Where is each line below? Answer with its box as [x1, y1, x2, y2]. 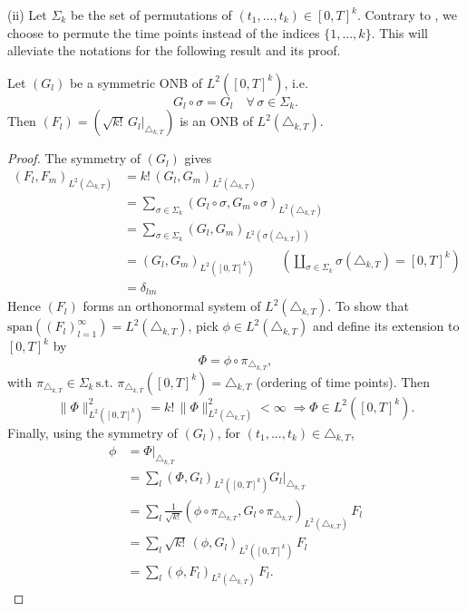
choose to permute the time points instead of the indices [7, 23, 320, 42]
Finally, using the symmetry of [7, 422, 178, 441]
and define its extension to [312, 316, 460, 335]
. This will [371, 23, 428, 42]
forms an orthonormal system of [83, 296, 261, 315]
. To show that [327, 296, 409, 315]
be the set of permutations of [70, 5, 232, 24]
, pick [188, 316, 219, 335]
